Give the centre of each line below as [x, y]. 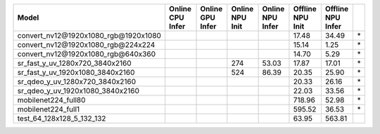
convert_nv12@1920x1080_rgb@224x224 [86, 45]
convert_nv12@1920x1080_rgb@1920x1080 [89, 35]
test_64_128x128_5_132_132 [62, 118]
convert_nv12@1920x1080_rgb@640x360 [87, 54]
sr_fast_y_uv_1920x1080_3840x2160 [76, 72]
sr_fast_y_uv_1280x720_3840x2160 [74, 63]
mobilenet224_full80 [51, 100]
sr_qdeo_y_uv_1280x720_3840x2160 [77, 82]
